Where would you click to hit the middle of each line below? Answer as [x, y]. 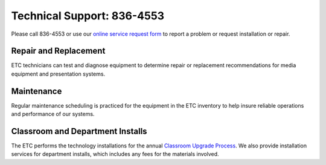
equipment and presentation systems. [58, 74]
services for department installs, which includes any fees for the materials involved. [115, 154]
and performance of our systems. [53, 114]
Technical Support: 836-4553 [88, 16]
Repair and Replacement [58, 51]
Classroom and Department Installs [79, 131]
